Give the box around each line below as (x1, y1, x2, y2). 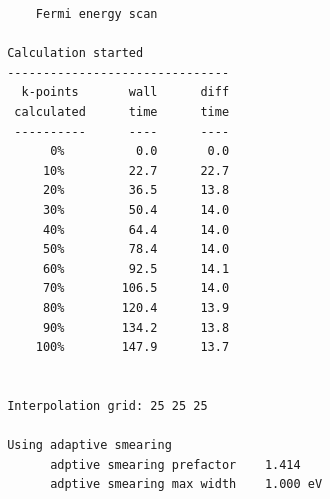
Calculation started (7, 46, 144, 61)
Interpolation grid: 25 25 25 (7, 398, 208, 413)
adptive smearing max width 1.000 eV (50, 477, 323, 492)
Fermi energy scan (35, 7, 158, 21)
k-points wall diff (21, 85, 230, 100)
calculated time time (14, 104, 230, 119)
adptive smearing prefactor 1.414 (50, 457, 301, 472)
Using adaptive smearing (7, 438, 172, 453)
